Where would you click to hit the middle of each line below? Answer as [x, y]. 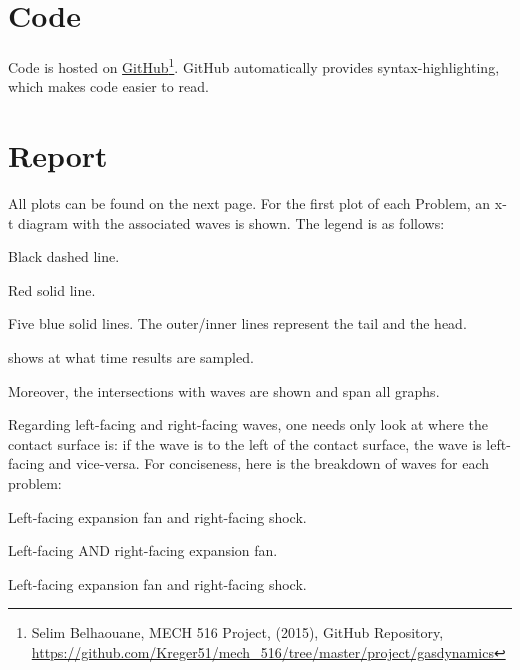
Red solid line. [52, 289]
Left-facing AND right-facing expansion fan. [143, 550]
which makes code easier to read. [108, 86]
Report [58, 155]
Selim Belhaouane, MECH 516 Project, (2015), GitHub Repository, [237, 632]
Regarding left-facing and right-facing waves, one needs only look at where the [248, 424]
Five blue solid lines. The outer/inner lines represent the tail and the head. [237, 323]
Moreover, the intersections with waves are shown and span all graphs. [224, 390]
